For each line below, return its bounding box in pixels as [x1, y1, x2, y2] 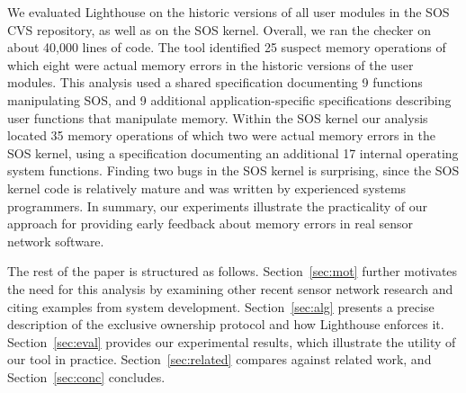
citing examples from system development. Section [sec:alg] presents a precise [7, 297, 435, 316]
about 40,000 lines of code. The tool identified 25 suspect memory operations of [7, 38, 446, 57]
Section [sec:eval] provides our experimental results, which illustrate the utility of [7, 332, 456, 351]
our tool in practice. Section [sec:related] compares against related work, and [7, 350, 432, 369]
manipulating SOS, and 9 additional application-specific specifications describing [7, 90, 452, 109]
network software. [7, 231, 104, 250]
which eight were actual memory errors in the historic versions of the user [7, 55, 414, 74]
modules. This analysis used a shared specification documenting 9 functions [7, 73, 423, 92]
